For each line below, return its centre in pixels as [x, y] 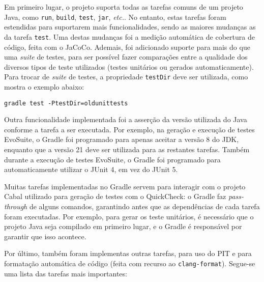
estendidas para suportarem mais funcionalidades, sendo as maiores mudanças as [130, 27]
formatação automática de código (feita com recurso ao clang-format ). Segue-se [130, 263]
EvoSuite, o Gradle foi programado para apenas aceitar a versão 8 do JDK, [122, 139]
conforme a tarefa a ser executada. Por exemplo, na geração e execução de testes [129, 129]
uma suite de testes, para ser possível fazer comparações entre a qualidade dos [126, 57]
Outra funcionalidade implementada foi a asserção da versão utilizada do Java [126, 119]
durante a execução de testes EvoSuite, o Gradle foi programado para [112, 159]
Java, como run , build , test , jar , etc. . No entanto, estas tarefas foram [115, 17]
